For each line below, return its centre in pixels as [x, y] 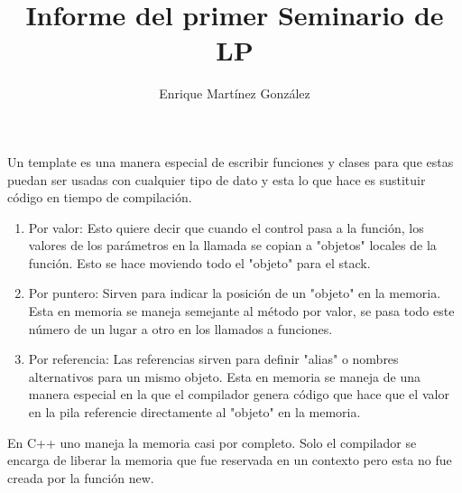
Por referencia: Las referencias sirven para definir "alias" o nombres [213, 359]
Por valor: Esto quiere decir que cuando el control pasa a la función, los [226, 227]
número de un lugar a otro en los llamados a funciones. [180, 328]
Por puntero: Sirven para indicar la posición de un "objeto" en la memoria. [235, 293]
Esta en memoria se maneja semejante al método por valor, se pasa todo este [241, 311]
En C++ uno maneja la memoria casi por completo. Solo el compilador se [212, 442]
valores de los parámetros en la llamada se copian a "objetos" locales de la [232, 245]
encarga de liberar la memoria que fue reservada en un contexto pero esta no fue [230, 460]
